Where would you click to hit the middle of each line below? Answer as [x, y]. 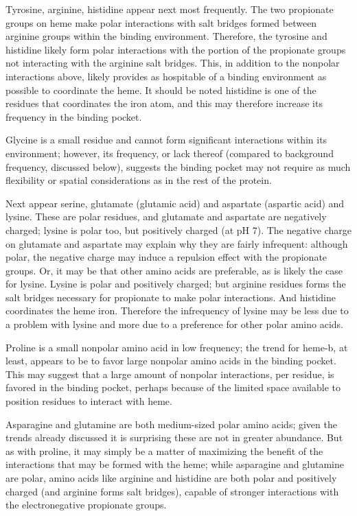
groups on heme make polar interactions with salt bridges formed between [161, 22]
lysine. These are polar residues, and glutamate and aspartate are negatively [166, 216]
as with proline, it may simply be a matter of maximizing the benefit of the [164, 450]
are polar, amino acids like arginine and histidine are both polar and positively [171, 478]
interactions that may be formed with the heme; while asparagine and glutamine [175, 464]
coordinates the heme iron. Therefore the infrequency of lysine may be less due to [177, 310]
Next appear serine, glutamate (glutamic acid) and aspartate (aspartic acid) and [175, 203]
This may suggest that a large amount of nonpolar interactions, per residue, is [170, 374]
